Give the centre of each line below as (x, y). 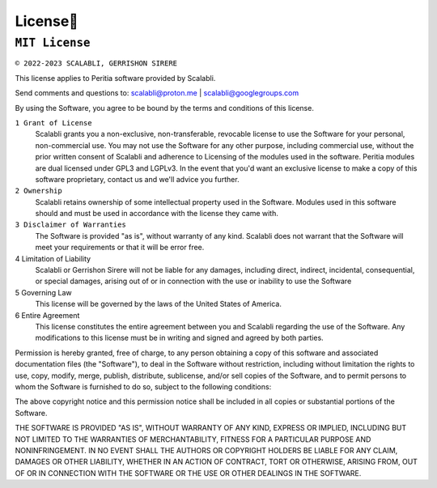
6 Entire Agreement (47, 315)
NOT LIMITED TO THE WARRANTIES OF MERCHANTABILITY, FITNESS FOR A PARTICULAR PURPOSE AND (193, 439)
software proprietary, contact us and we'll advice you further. (137, 179)
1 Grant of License (53, 123)
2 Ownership (38, 191)
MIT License (53, 43)
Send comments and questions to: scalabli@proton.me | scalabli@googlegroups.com (157, 93)
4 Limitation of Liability (53, 258)
